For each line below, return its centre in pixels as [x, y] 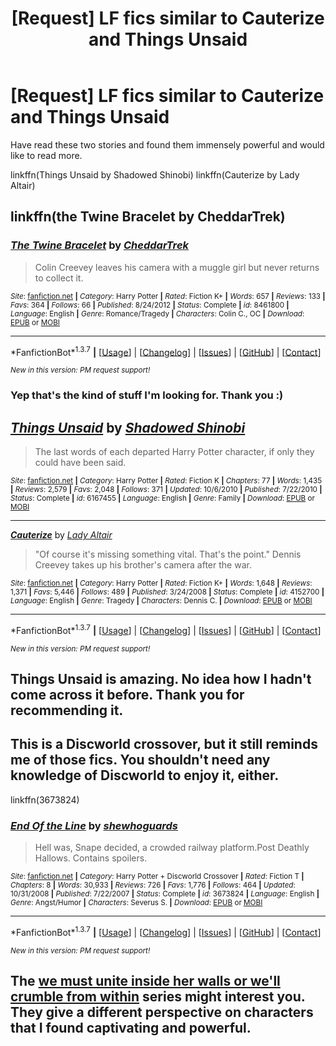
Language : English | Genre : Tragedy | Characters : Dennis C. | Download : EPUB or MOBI [161, 601]
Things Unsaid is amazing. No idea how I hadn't [161, 679]
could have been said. [80, 463]
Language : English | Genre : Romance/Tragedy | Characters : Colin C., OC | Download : [157, 313]
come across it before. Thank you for [127, 695]
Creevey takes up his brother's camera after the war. [143, 565]
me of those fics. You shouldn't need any [140, 760]
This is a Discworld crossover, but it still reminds [164, 744]
